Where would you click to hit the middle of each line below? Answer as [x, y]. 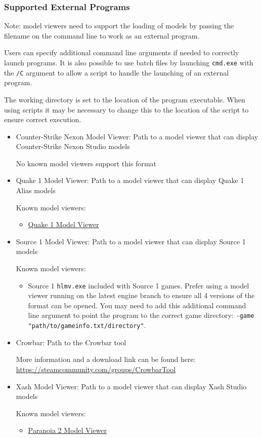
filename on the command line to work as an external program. [102, 35]
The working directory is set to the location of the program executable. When [125, 99]
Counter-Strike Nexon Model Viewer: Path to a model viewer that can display [137, 136]
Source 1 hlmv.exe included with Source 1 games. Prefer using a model [139, 285]
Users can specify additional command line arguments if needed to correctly [122, 52]
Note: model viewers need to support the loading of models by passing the [119, 26]
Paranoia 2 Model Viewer [68, 430]
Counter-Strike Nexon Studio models [73, 146]
